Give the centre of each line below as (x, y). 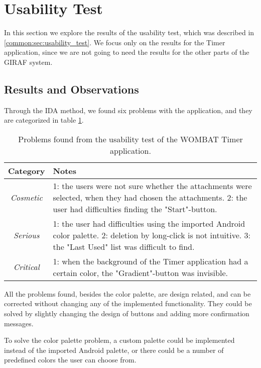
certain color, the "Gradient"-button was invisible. (140, 272)
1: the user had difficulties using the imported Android (149, 223)
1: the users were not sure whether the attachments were (152, 186)
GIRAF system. (28, 62)
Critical (26, 267)
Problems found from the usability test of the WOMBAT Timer (130, 139)
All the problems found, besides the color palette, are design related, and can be (127, 293)
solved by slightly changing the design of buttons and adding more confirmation (127, 313)
